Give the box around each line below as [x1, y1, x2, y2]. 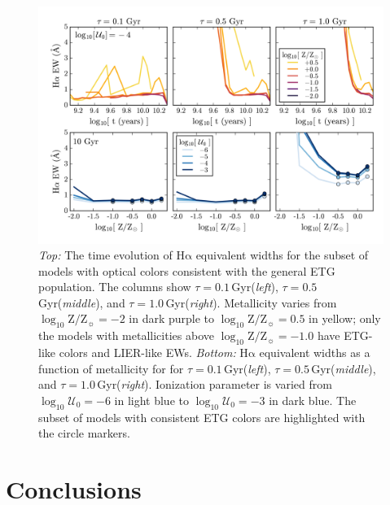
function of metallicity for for [38, 359, 184, 377]
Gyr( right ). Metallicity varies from [165, 294, 337, 311]
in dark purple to [129, 310, 215, 327]
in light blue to [114, 391, 189, 408]
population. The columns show [38, 278, 191, 295]
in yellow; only [309, 310, 381, 327]
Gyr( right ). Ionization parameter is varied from [97, 376, 332, 393]
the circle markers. [38, 424, 130, 442]
